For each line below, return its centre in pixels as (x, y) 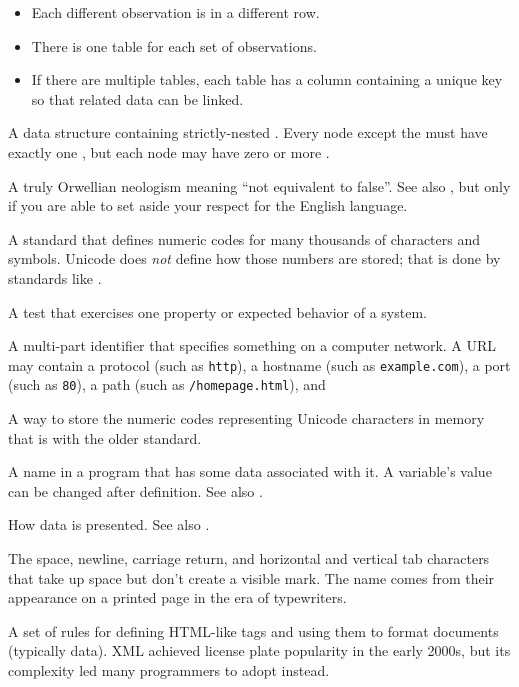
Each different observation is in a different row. (175, 12)
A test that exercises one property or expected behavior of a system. (217, 311)
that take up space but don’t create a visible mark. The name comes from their (251, 577)
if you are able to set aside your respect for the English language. (208, 205)
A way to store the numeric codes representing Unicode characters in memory (246, 418)
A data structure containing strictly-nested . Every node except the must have (248, 132)
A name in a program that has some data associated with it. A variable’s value (250, 471)
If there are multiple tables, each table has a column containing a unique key (267, 79)
